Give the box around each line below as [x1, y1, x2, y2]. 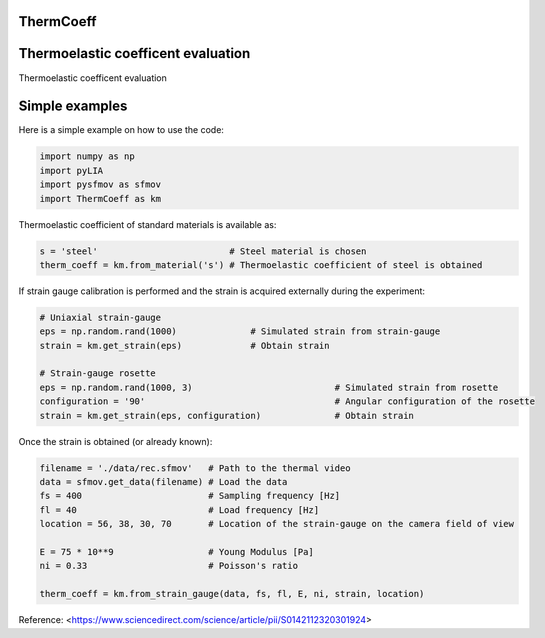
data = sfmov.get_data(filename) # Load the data [39, 476, 288, 488]
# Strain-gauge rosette [39, 368, 157, 379]
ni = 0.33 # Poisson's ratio [39, 560, 299, 572]
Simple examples [18, 98, 128, 115]
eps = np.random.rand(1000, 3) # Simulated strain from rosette [39, 381, 499, 393]
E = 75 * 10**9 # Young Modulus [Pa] [39, 546, 314, 557]
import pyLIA [39, 165, 104, 176]
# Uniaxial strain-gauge [39, 311, 162, 323]
